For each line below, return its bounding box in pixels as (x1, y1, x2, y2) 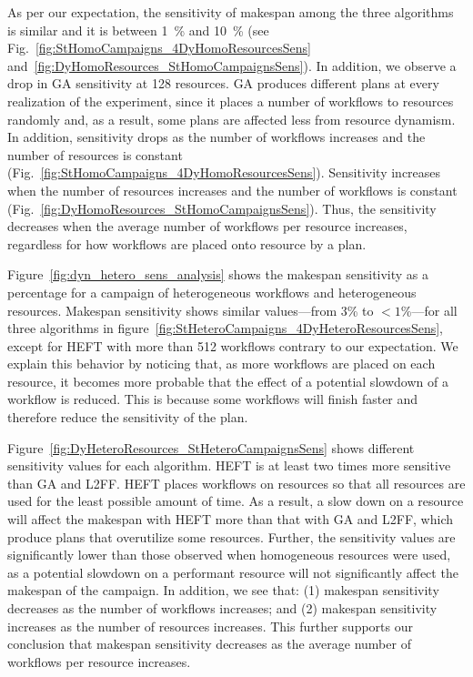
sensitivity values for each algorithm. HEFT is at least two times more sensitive (7, 456, 451, 475)
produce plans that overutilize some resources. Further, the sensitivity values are (7, 527, 456, 546)
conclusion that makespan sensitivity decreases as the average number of (7, 634, 411, 653)
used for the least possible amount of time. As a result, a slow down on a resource (7, 491, 464, 510)
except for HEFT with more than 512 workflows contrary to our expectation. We (7, 336, 458, 355)
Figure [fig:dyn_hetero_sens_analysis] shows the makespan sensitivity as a (7, 265, 429, 284)
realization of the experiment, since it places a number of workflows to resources (7, 91, 454, 110)
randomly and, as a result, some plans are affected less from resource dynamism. (7, 109, 456, 128)
